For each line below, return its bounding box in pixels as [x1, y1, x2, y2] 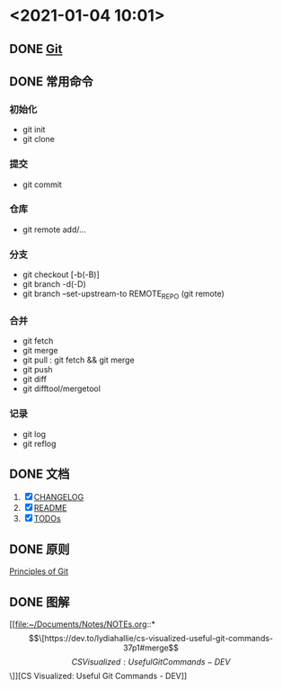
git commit [22, 179, 63, 190]
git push [22, 364, 53, 375]
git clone [22, 134, 56, 145]
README [33, 503, 67, 514]
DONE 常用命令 [9, 74, 94, 89]
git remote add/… [22, 224, 87, 235]
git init [22, 124, 46, 135]
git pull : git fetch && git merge [22, 354, 135, 365]
